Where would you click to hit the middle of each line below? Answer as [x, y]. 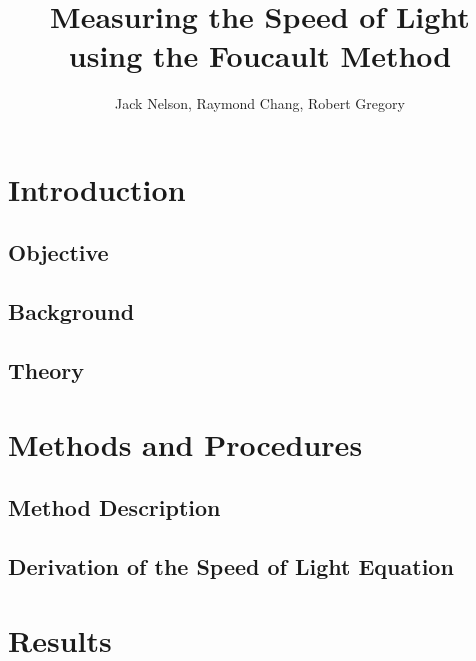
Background [71, 311]
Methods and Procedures [185, 443]
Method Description [114, 507]
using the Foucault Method [260, 55]
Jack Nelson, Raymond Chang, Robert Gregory [260, 103]
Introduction [97, 188]
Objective [58, 252]
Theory [46, 370]
